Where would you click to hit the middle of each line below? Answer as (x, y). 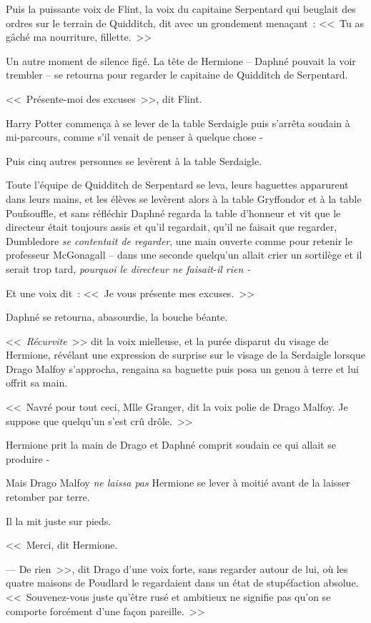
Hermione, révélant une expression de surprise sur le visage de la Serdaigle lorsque (185, 355)
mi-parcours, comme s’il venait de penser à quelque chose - (134, 137)
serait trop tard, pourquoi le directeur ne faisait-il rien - (128, 268)
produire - (28, 458)
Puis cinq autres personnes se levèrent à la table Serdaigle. (134, 160)
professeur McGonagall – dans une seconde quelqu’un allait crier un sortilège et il (184, 255)
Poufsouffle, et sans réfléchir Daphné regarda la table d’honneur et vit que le (173, 213)
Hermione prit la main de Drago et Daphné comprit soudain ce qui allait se (171, 445)
